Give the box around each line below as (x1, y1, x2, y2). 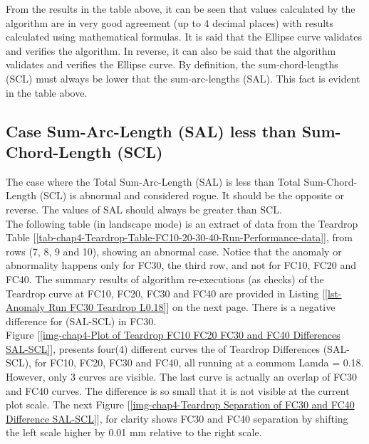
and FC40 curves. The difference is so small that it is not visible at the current (6, 383, 350, 398)
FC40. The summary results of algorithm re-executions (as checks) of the (6, 271, 324, 286)
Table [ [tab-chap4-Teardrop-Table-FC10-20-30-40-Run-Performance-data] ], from (6, 230, 353, 245)
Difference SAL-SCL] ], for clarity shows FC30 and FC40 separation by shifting (6, 411, 348, 425)
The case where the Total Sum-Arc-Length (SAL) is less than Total (6, 174, 301, 189)
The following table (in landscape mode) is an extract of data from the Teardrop (6, 216, 358, 231)
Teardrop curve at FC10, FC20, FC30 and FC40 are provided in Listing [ (6, 285, 326, 300)
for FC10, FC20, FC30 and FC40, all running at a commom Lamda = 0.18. (34, 355, 364, 370)
